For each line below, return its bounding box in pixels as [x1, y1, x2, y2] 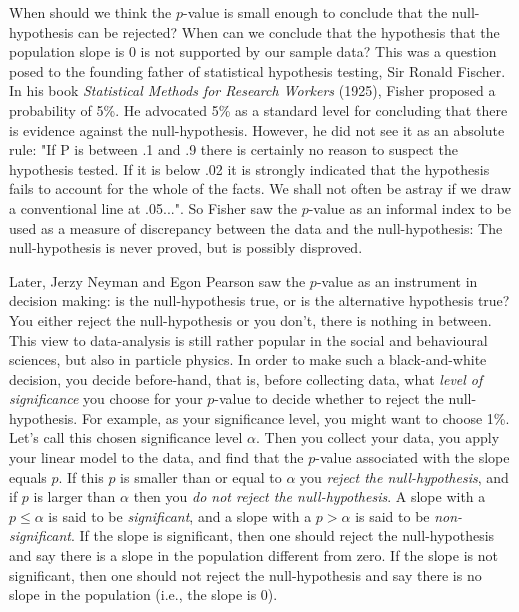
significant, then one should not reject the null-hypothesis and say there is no [9, 564, 482, 585]
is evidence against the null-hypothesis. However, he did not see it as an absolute [9, 119, 505, 140]
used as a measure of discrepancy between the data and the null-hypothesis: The [9, 217, 503, 238]
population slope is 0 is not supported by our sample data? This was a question [9, 41, 497, 62]
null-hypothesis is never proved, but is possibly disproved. [9, 237, 363, 258]
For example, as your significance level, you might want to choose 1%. [81, 407, 510, 428]
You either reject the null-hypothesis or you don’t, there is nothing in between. [9, 309, 492, 330]
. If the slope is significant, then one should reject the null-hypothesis [70, 525, 495, 546]
